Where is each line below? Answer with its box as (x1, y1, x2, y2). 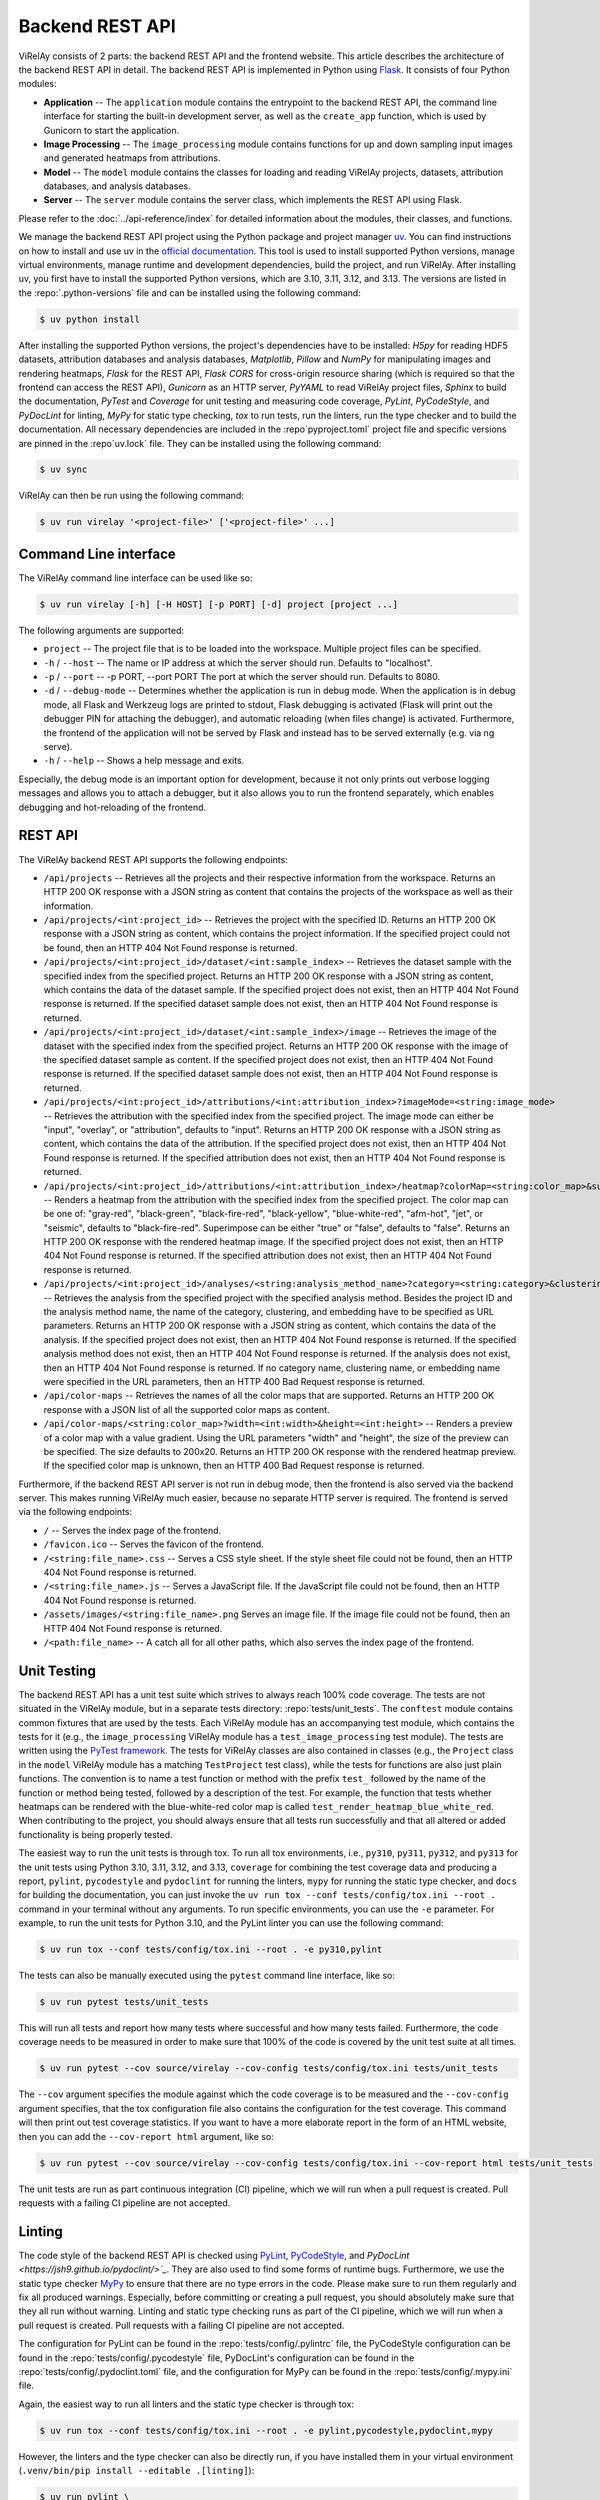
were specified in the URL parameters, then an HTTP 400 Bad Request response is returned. (43, 1375, 425, 1387)
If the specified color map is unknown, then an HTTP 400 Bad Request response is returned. (43, 1460, 425, 1472)
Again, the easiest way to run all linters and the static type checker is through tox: (18, 2398, 355, 2410)
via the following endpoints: (18, 1506, 133, 1518)
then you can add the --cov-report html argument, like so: (18, 2130, 274, 2142)
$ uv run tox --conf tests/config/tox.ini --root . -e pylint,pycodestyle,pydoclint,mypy (39, 2425, 494, 2436)
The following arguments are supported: (18, 624, 185, 636)
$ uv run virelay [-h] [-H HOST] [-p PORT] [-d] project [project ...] (39, 598, 399, 610)
